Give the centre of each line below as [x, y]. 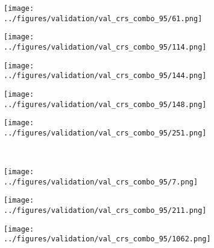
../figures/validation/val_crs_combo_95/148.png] [105, 104]
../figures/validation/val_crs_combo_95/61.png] [103, 18]
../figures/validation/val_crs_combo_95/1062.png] [107, 239]
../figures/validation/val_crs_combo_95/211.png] [105, 211]
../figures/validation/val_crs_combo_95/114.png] [105, 47]
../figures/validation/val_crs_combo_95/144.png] [105, 76]
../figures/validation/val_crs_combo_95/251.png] [105, 133]
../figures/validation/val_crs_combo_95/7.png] [101, 182]
